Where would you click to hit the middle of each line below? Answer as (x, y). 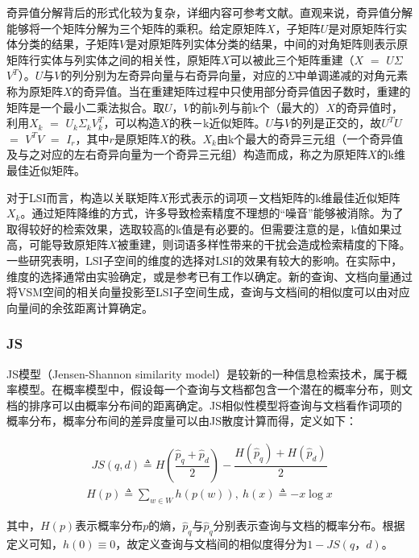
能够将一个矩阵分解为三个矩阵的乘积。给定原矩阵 (136, 28)
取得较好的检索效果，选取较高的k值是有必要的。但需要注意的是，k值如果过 (204, 228)
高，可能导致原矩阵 (57, 244)
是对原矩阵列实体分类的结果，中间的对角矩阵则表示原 (267, 44)
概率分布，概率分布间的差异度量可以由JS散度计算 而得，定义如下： (182, 421)
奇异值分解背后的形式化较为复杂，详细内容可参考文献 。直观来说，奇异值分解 (209, 12)
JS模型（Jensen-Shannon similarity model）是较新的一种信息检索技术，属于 (201, 373)
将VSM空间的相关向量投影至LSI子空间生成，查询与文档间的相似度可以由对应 (208, 292)
